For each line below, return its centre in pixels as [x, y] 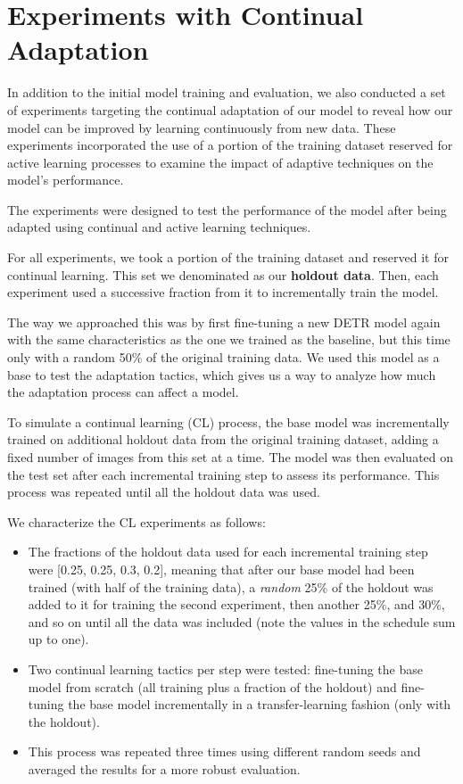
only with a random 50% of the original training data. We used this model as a [223, 357]
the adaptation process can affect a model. [123, 392]
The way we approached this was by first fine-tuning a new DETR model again [224, 322]
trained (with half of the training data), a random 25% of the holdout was [231, 586]
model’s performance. [66, 180]
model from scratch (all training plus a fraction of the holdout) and [212, 686]
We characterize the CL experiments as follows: [136, 521]
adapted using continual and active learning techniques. [159, 227]
